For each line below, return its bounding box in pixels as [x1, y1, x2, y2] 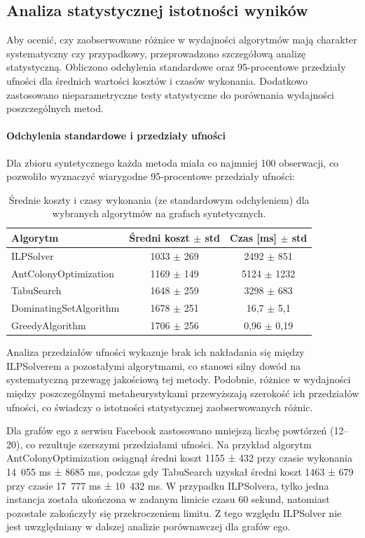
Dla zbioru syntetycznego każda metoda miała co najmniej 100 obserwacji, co [6, 155, 339, 170]
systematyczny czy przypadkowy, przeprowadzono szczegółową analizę [6, 46, 306, 60]
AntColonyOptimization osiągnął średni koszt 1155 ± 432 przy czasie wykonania [6, 450, 352, 465]
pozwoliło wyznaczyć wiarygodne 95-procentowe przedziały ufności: [6, 169, 295, 184]
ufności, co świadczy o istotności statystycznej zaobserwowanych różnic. [6, 399, 313, 414]
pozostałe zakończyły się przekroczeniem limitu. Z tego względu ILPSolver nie [6, 505, 342, 520]
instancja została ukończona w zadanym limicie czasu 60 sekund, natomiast [6, 492, 330, 506]
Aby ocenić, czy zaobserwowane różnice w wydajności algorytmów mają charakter [6, 32, 357, 47]
